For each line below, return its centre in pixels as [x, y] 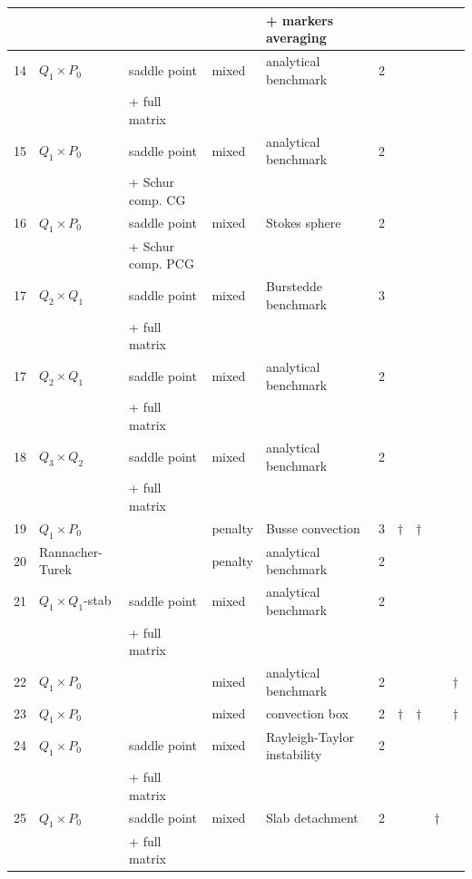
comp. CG [157, 199]
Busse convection [313, 528]
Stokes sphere [303, 223]
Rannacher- [71, 551]
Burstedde [294, 286]
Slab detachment [312, 818]
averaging [296, 38]
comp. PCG [162, 264]
